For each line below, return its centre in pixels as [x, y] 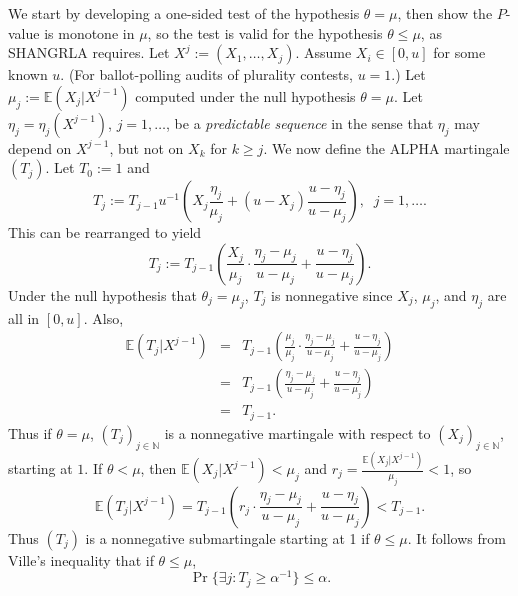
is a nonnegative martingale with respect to [297, 432]
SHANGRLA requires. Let [89, 52]
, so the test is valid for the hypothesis [265, 32]
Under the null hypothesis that [102, 294]
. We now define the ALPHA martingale [386, 147]
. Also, [103, 317]
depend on [40, 147]
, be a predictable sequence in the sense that [300, 122]
